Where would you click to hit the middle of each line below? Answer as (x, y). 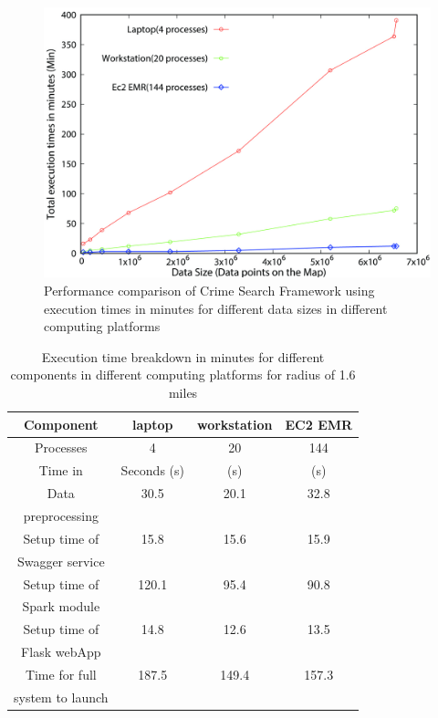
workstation (235, 424)
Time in (61, 470)
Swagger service (61, 561)
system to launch (61, 697)
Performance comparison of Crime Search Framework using (209, 291)
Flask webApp (61, 652)
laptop (153, 424)
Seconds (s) (152, 470)
